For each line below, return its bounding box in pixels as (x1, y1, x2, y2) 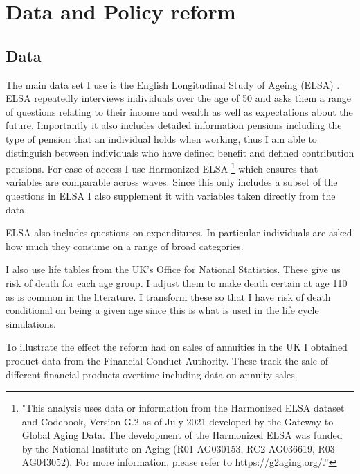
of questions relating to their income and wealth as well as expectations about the (6, 104, 353, 119)
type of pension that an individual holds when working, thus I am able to (6, 131, 317, 146)
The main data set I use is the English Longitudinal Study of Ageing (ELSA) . (6, 77, 340, 91)
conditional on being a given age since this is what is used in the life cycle (6, 303, 319, 317)
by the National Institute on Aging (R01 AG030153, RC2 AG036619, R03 (21, 441, 335, 455)
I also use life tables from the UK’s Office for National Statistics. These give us (6, 262, 341, 276)
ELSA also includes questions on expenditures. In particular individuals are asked (6, 225, 352, 240)
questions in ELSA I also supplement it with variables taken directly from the (6, 188, 336, 202)
